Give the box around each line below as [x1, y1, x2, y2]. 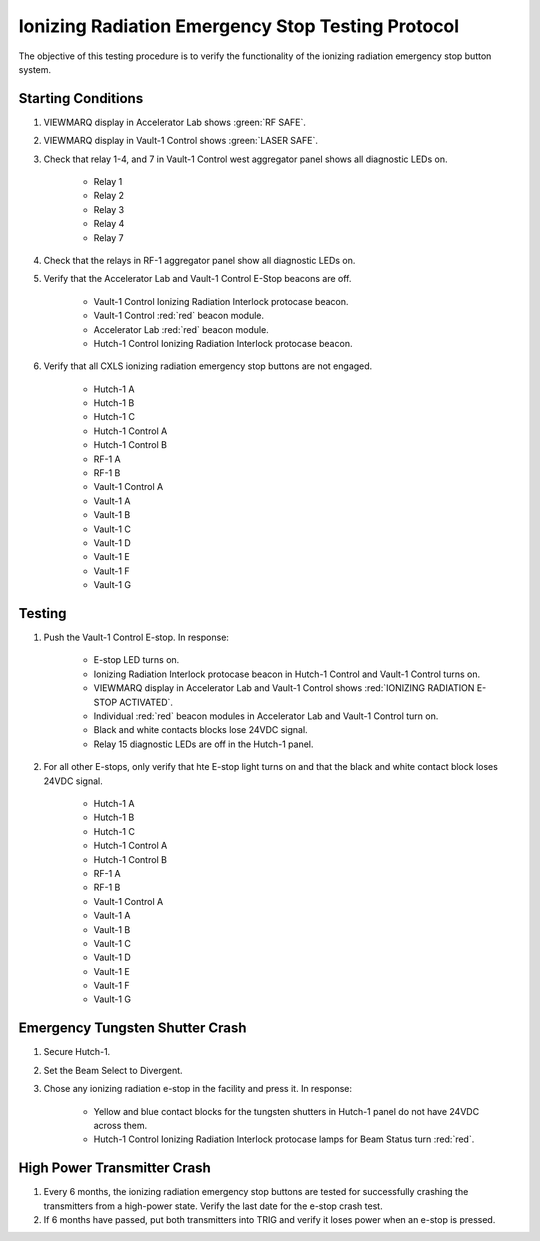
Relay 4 [93, 218, 125, 230]
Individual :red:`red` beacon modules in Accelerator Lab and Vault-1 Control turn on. [93, 710, 439, 722]
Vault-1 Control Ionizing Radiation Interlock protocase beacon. [93, 295, 349, 307]
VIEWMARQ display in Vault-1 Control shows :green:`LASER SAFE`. [43, 135, 319, 147]
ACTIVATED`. [119, 696, 174, 708]
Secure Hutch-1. [43, 1046, 111, 1058]
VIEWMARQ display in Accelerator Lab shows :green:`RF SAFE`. [43, 116, 307, 128]
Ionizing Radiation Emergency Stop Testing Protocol [18, 15, 460, 37]
